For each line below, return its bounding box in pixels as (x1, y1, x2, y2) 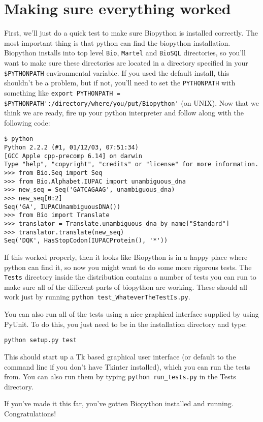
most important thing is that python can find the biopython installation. (4, 37, 231, 48)
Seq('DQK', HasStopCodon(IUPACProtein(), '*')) (4, 237, 168, 245)
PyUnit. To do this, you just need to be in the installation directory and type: (4, 318, 247, 329)
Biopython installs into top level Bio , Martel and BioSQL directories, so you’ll (4, 47, 246, 58)
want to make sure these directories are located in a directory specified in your (4, 57, 248, 68)
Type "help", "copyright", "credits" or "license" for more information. (4, 161, 259, 168)
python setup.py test (4, 337, 77, 344)
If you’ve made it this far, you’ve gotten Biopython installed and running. (4, 398, 234, 409)
